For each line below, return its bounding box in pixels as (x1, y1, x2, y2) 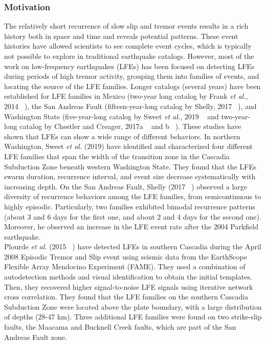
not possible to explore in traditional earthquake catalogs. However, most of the (4, 51, 254, 61)
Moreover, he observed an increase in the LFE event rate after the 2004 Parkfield (4, 221, 259, 232)
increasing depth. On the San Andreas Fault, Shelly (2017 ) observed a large (4, 181, 248, 191)
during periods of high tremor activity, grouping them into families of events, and (4, 71, 259, 81)
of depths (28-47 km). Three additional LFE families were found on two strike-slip (4, 311, 262, 322)
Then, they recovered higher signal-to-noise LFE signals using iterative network (4, 281, 253, 292)
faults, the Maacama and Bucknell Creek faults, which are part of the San (4, 321, 236, 332)
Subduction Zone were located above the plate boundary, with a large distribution (4, 301, 262, 312)
